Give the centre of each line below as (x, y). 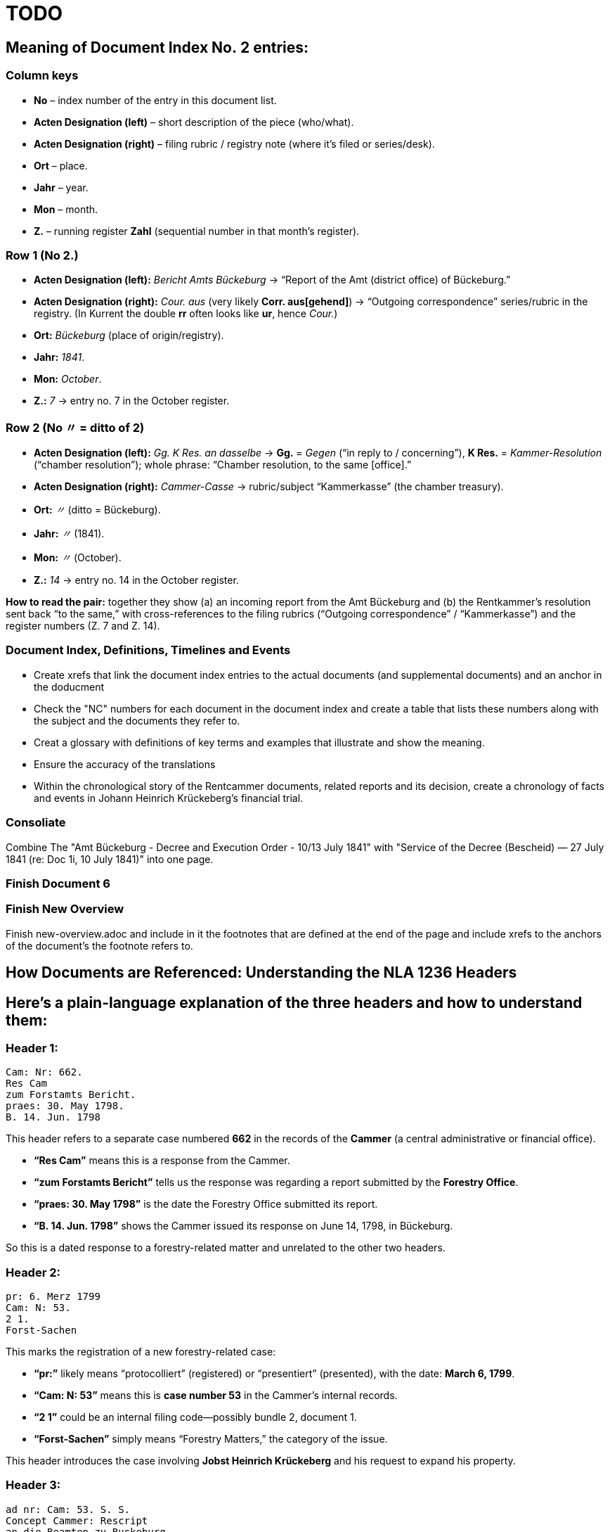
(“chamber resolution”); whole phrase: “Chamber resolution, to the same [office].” (223, 465)
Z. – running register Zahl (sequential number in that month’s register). (197, 231)
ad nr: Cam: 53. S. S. (68, 1509)
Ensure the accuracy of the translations (125, 764)
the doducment (69, 687)
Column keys (42, 76)
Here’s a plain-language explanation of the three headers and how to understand (294, 1002)
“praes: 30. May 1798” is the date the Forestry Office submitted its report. (206, 1204)
